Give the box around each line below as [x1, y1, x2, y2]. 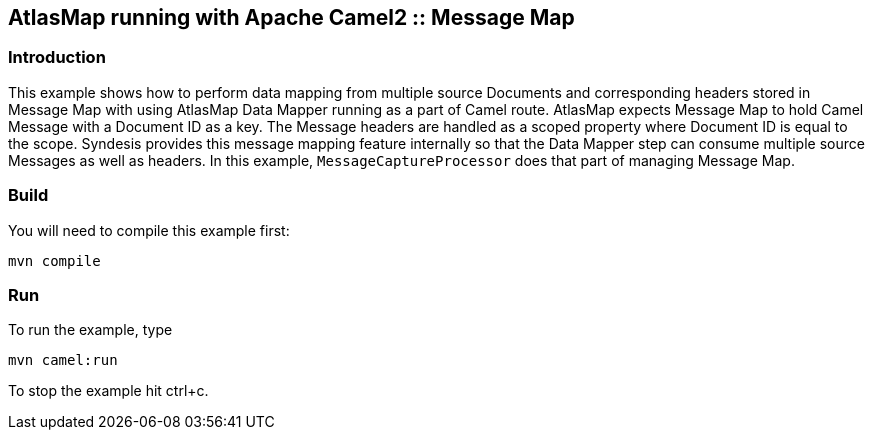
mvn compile [8, 252, 101, 269]
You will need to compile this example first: [8, 221, 290, 239]
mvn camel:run [8, 352, 118, 369]
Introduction [8, 47, 106, 68]
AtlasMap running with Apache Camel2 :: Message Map [8, 5, 575, 30]
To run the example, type [8, 321, 173, 339]
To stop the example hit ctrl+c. [8, 382, 209, 400]
